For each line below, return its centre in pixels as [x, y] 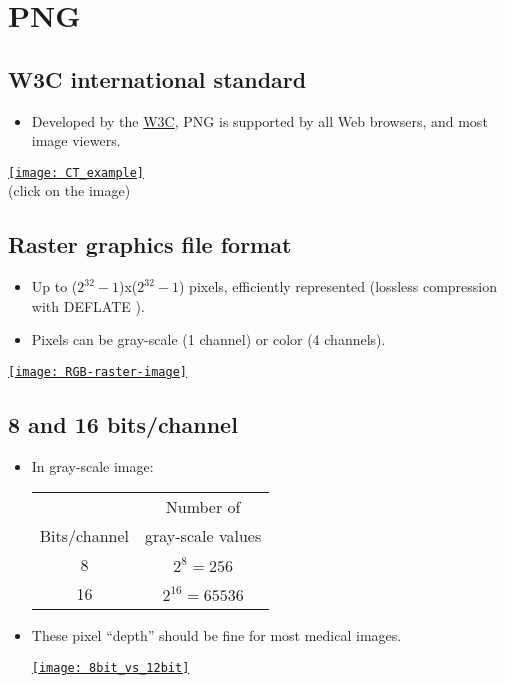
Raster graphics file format [150, 244]
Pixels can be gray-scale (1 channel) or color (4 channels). [208, 339]
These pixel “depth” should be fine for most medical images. [216, 635]
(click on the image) [69, 190]
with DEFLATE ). [88, 305]
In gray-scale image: [92, 465]
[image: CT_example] [76, 172]
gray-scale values [203, 536]
